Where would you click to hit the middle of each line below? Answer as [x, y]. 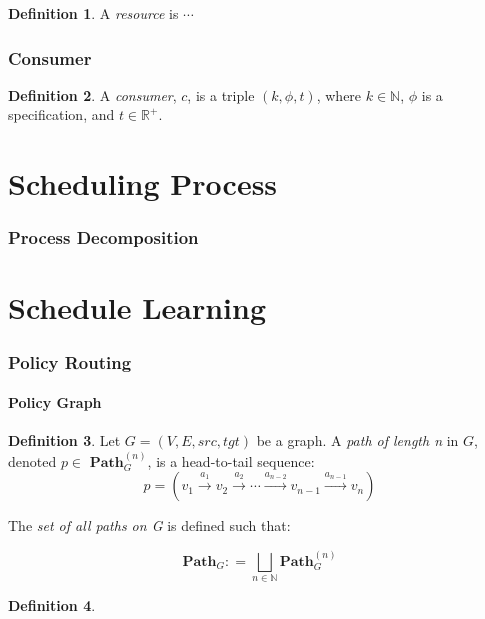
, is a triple [221, 94]
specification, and [61, 114]
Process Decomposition [103, 237]
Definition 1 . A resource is [93, 13]
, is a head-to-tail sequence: [231, 460]
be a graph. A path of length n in [357, 440]
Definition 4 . [52, 604]
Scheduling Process [143, 183]
